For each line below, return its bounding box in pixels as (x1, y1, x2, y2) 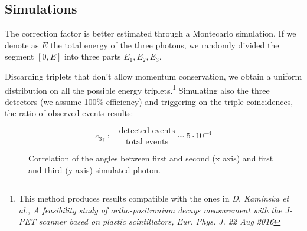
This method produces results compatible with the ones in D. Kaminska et (18, 192, 289, 204)
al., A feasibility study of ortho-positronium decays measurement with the (18, 203, 282, 216)
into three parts (64, 50, 121, 62)
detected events (119, 127, 175, 136)
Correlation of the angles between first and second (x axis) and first (28, 152, 273, 164)
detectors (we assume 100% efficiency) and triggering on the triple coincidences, (5, 95, 293, 107)
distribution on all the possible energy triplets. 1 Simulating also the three (5, 82, 270, 96)
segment (5, 50, 34, 62)
